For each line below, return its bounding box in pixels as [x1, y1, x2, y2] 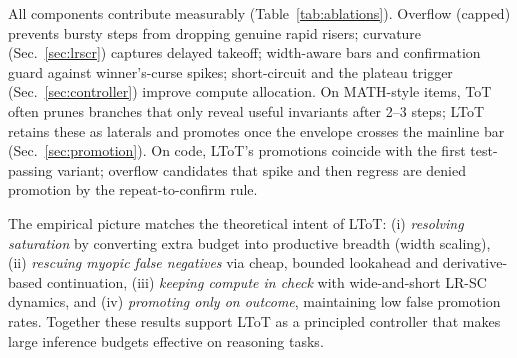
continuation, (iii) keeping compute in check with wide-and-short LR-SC [46, 271, 487, 292]
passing [8, 159, 53, 180]
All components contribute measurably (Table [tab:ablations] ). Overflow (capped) [8, 3, 511, 23]
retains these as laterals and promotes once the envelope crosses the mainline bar [8, 120, 505, 141]
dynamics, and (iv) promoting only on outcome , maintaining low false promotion [8, 291, 501, 312]
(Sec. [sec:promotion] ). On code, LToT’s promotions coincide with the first [8, 140, 466, 161]
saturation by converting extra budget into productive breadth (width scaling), [8, 232, 491, 253]
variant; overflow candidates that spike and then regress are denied [57, 159, 466, 180]
